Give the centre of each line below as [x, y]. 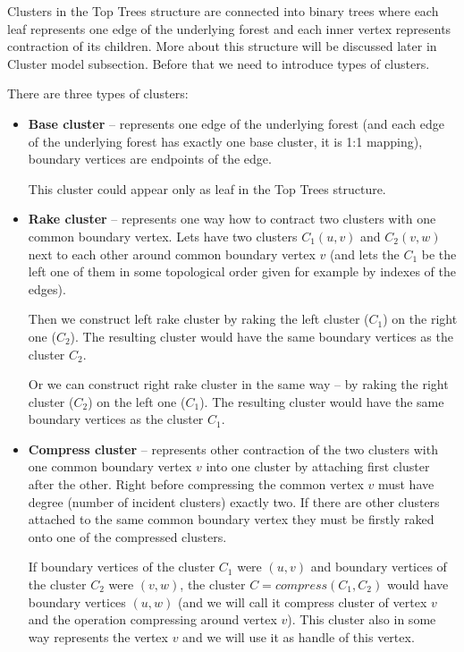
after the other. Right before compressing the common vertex [196, 484]
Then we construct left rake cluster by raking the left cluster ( [198, 319]
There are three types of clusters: [98, 93]
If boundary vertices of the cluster [122, 567]
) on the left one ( [137, 401]
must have [406, 484]
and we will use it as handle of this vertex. [299, 636]
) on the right [420, 319]
